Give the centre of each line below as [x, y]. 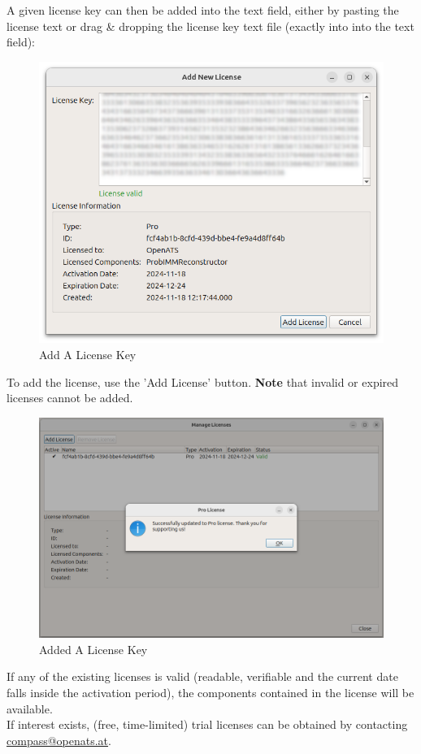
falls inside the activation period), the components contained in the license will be [210, 692]
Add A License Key [88, 354]
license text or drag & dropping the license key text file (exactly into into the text [210, 26]
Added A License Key [93, 649]
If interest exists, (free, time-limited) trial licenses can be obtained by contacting [207, 724]
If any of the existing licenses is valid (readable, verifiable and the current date [202, 676]
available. [30, 708]
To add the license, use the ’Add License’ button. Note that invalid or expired [203, 381]
